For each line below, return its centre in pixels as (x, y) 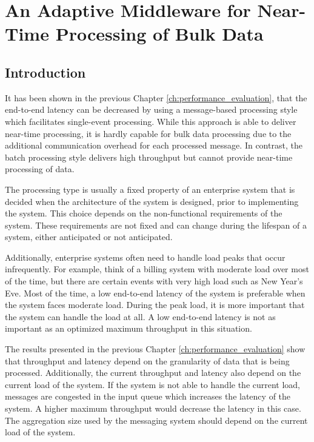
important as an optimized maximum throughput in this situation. (129, 328)
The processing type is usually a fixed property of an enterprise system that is (150, 189)
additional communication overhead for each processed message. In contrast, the (154, 145)
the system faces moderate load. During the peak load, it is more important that (155, 305)
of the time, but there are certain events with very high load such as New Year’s (154, 281)
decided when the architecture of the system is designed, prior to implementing (152, 201)
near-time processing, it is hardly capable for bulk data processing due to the (148, 133)
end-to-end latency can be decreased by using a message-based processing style (151, 109)
